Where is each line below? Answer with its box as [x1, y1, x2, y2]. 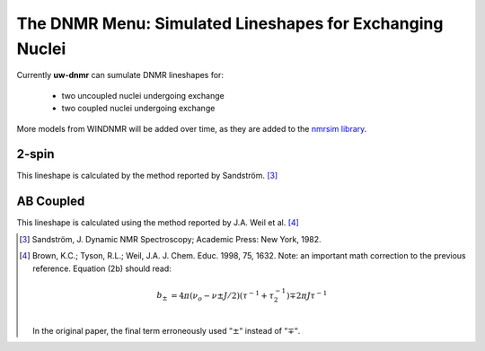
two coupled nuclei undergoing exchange [61, 103, 216, 114]
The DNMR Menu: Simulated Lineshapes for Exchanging [16, 13, 444, 33]
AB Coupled [16, 194, 85, 209]
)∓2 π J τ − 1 [286, 288, 328, 301]
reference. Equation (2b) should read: [32, 263, 172, 274]
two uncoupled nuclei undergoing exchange [61, 90, 225, 101]
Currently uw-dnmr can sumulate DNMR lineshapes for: [16, 70, 225, 81]
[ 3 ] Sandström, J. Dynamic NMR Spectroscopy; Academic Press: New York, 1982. [19, 233, 322, 244]
